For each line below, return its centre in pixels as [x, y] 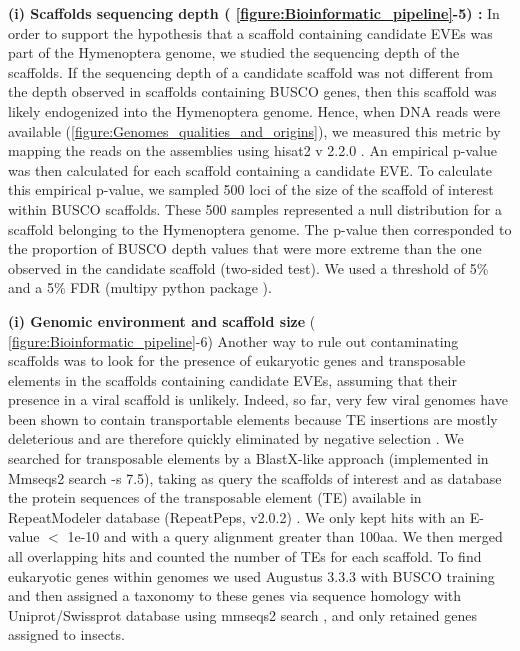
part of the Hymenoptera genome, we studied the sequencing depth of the [234, 52]
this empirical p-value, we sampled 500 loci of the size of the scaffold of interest [251, 189]
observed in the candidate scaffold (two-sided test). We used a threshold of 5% [248, 267]
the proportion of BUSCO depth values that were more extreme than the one [245, 248]
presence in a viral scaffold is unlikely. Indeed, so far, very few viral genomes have [258, 399]
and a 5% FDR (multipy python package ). [140, 287]
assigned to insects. [66, 634]
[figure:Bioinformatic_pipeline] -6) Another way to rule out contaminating [233, 340]
